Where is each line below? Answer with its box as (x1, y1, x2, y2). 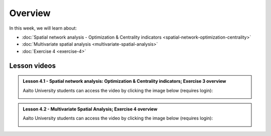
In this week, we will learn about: (9, 25, 77, 31)
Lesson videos (9, 61, 56, 70)
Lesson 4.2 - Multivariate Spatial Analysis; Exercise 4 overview (23, 106, 158, 112)
